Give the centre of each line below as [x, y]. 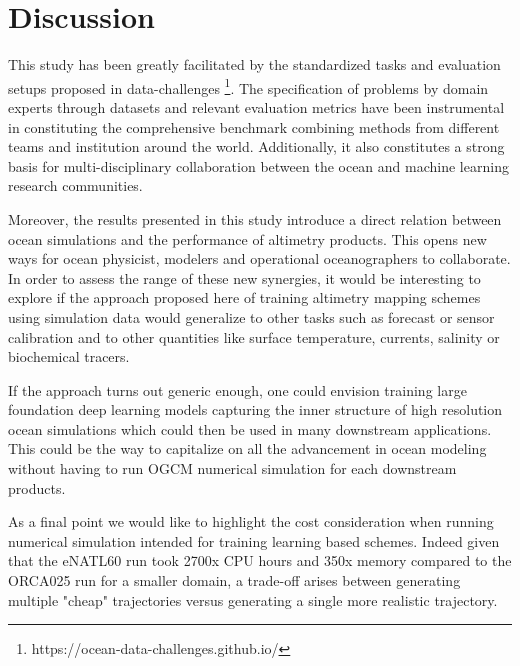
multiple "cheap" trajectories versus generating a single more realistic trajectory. [253, 599]
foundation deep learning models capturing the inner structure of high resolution [255, 409]
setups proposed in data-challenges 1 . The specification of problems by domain [248, 86]
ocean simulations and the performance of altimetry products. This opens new [247, 238]
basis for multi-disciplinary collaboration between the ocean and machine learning [258, 165]
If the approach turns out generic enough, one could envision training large [237, 389]
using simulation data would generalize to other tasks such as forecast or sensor [251, 316]
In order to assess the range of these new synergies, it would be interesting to [244, 277]
